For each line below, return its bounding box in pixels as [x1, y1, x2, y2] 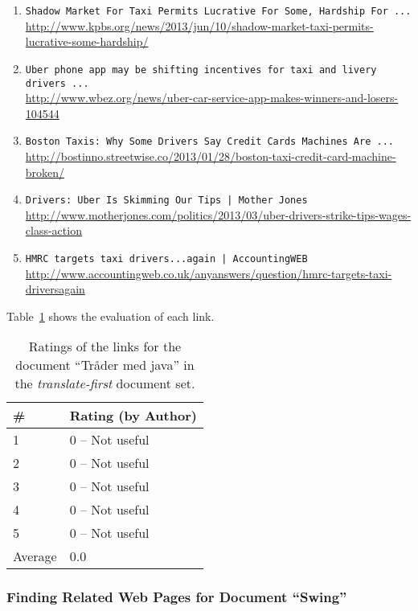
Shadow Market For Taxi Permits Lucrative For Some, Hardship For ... [25, 6, 412, 17]
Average [13, 547, 57, 566]
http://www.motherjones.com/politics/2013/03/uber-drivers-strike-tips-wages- [25, 206, 412, 223]
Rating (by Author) [69, 406, 197, 425]
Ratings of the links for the [28, 337, 182, 356]
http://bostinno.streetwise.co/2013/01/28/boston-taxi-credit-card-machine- [25, 148, 396, 164]
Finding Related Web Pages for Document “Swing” [6, 587, 347, 607]
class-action [25, 222, 82, 239]
